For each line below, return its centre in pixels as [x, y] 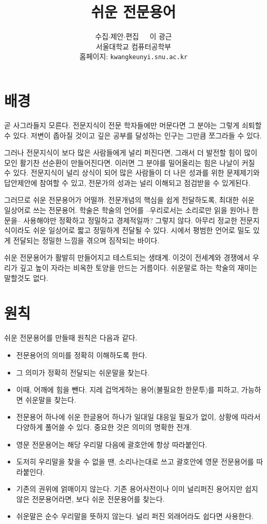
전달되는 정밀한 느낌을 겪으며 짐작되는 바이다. [86, 240]
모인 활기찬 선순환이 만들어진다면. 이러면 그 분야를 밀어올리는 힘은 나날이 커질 [130, 162]
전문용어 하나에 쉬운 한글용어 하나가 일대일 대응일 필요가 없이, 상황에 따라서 [138, 417]
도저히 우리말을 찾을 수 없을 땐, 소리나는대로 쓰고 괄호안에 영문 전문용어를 [135, 462]
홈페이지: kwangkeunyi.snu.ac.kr [133, 56]
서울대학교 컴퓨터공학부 [133, 46]
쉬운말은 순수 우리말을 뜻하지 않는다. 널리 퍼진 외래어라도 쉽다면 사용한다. [135, 516]
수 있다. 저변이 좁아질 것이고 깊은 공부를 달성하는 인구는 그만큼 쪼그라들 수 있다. [133, 135]
